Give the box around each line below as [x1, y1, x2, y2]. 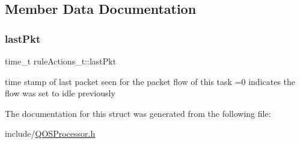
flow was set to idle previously [5, 87, 115, 99]
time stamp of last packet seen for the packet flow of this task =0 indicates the [5, 75, 296, 87]
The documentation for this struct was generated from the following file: [5, 107, 271, 119]
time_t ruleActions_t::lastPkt [5, 55, 117, 67]
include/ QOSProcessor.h [5, 127, 96, 140]
